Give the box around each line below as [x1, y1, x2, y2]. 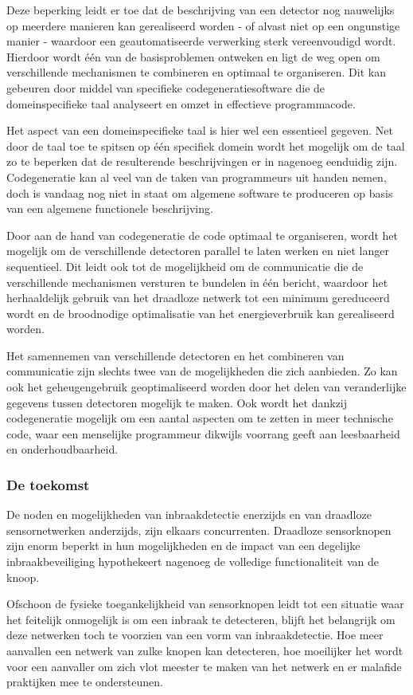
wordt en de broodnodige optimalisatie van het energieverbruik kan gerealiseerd [6, 304, 395, 321]
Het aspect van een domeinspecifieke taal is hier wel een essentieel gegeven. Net [6, 122, 394, 139]
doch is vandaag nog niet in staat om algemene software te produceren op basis [6, 184, 393, 201]
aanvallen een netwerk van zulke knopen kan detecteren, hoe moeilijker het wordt [6, 642, 403, 658]
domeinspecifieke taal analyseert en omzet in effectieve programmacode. [6, 95, 356, 112]
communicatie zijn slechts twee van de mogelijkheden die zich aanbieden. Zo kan [6, 363, 398, 379]
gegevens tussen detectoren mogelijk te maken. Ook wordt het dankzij [6, 394, 348, 410]
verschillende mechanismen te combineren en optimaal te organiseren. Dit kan [6, 64, 386, 80]
